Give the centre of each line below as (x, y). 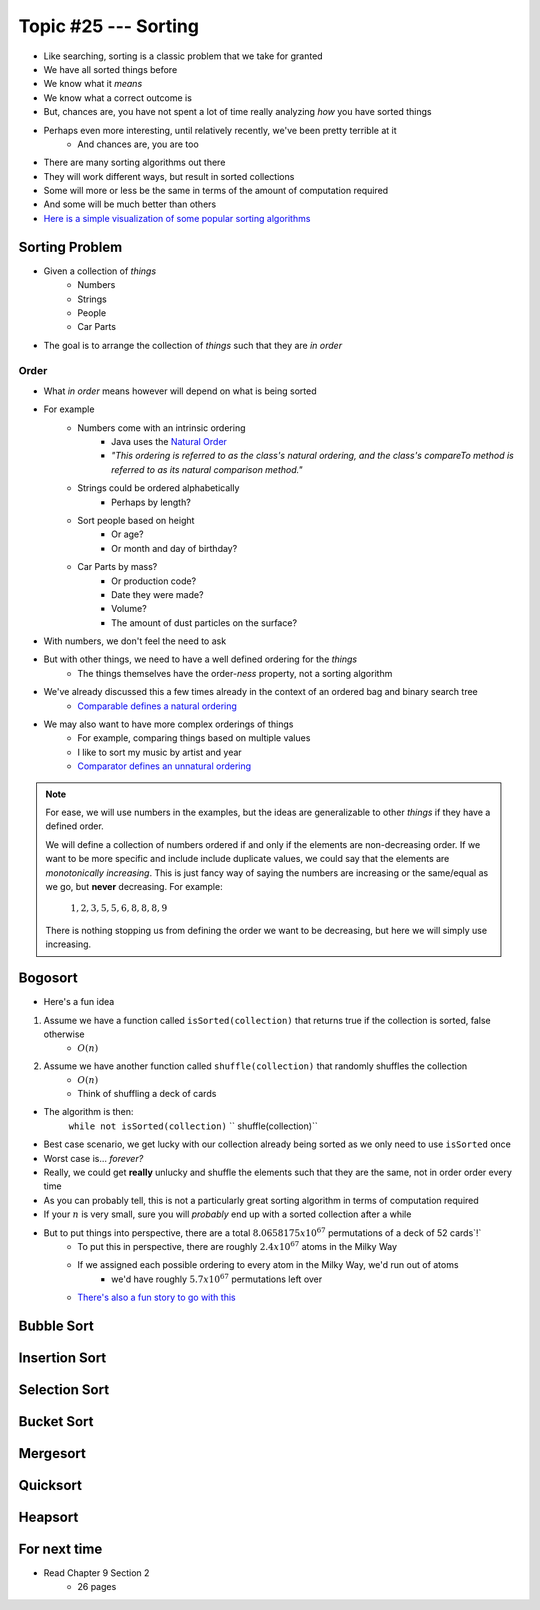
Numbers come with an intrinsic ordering (161, 427)
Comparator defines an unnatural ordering (164, 766)
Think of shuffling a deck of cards (147, 1093)
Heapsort (48, 1516)
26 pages (97, 1587)
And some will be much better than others (130, 204)
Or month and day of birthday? (174, 548)
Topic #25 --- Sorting (109, 26)
